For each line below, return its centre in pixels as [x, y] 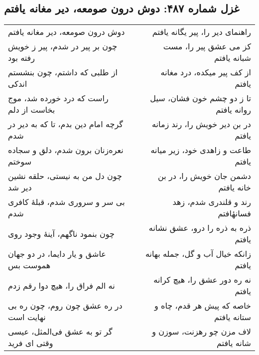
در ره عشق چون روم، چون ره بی [65, 306]
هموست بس [29, 265]
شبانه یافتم [233, 58]
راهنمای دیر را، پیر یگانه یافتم [201, 32]
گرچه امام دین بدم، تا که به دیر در [65, 124]
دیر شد [20, 187]
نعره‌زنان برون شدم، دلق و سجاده [66, 150]
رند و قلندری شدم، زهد [212, 202]
